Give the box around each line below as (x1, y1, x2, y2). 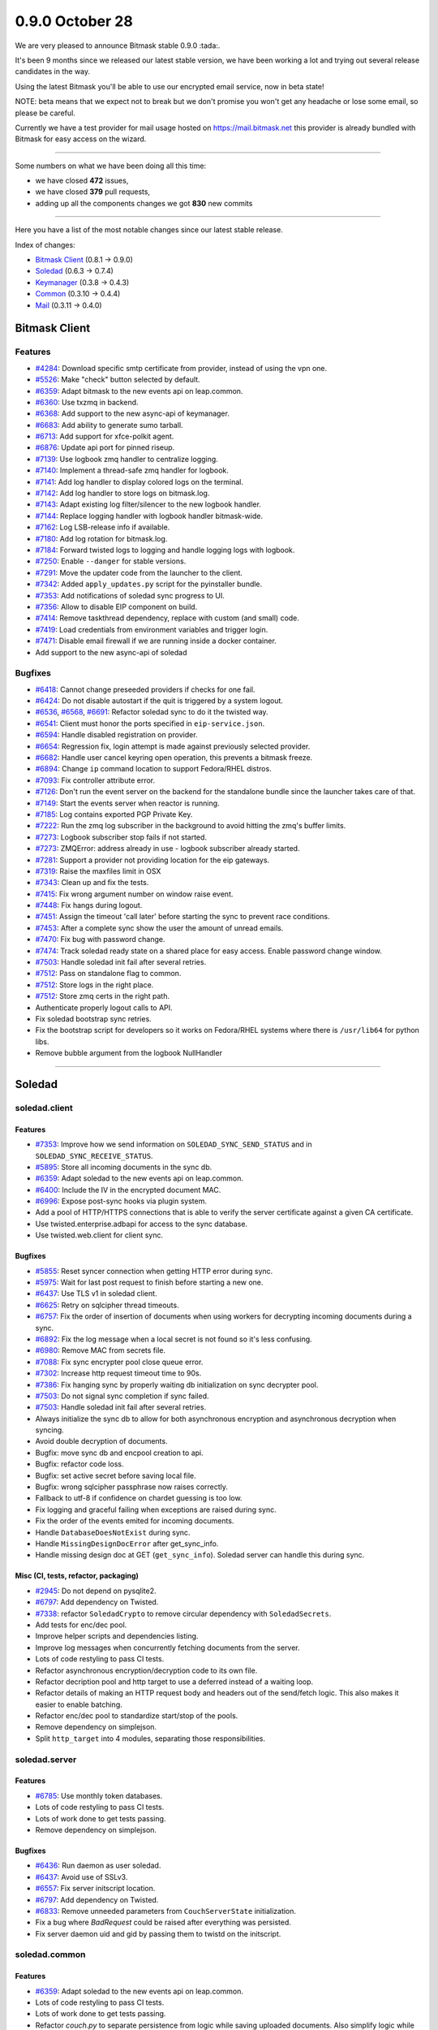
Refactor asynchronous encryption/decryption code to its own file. (35, 1665, 258, 1675)
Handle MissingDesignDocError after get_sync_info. (35, 1539, 219, 1548)
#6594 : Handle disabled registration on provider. (35, 730, 198, 740)
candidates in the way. (15, 67, 91, 76)
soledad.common (15, 1949, 86, 1960)
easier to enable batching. (35, 1700, 123, 1709)
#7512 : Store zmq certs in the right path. (35, 991, 170, 1001)
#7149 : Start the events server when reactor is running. (35, 798, 220, 808)
